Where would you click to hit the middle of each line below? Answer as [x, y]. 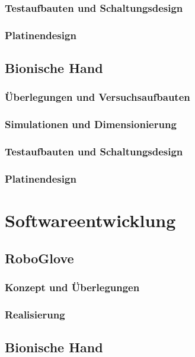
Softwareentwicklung [90, 220]
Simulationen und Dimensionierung [91, 124]
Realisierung [35, 314]
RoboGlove [39, 258]
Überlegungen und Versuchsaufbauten [97, 97]
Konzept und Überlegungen [72, 287]
